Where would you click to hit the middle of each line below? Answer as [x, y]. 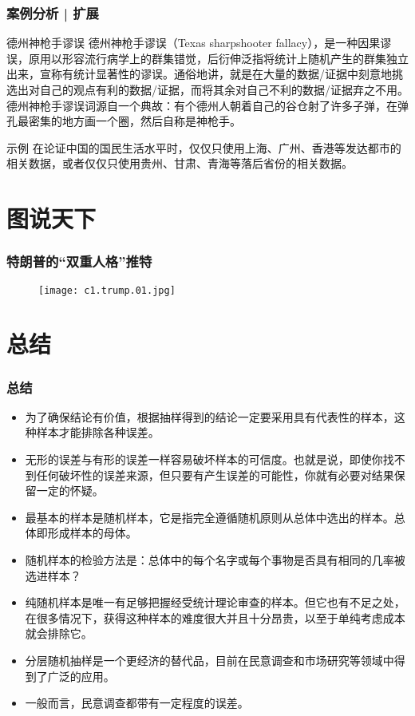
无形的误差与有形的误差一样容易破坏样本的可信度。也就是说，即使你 [204, 459]
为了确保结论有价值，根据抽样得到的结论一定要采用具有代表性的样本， [209, 416]
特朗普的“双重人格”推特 [79, 261]
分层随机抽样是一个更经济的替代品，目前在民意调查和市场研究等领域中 [209, 660]
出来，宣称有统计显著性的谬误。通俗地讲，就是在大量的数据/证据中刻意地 [199, 74]
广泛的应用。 [81, 676]
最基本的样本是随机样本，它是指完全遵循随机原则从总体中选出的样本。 [209, 517]
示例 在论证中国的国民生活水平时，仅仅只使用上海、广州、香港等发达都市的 [204, 147]
